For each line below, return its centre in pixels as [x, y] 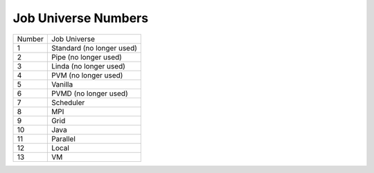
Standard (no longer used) [94, 48]
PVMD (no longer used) [89, 93]
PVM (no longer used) [87, 75]
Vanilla [62, 84]
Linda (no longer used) [88, 66]
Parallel [63, 138]
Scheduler [68, 102]
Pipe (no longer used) [87, 57]
